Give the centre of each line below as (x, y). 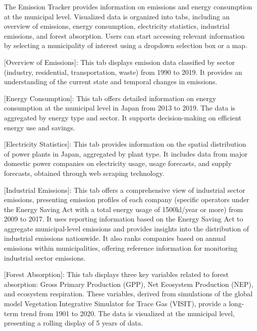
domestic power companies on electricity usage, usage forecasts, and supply (118, 163)
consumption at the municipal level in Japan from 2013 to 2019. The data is (120, 108)
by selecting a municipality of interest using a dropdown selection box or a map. (126, 45)
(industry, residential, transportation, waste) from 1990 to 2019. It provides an (123, 72)
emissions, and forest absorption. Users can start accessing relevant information (124, 35)
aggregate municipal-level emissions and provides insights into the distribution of (127, 228)
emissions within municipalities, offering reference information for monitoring (121, 248)
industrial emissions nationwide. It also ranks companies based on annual (115, 238)
